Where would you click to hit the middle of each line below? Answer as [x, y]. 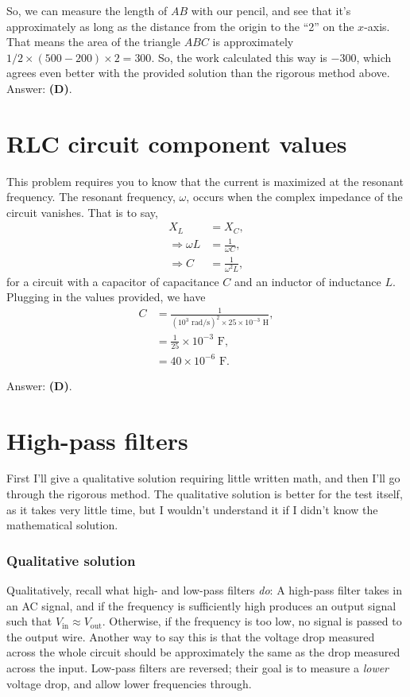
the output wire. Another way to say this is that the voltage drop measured [191, 636]
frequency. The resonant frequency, [91, 197]
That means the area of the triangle [94, 42]
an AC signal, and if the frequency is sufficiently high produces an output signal [201, 605]
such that [29, 621]
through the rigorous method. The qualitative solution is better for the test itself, [205, 494]
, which [374, 57]
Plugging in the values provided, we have [106, 297]
